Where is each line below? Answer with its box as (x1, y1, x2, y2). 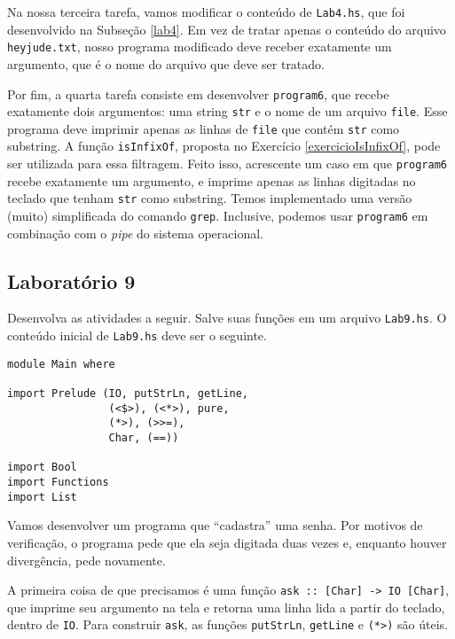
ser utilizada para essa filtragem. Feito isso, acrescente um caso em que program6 (7, 154, 447, 173)
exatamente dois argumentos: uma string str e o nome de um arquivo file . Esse (7, 102, 448, 121)
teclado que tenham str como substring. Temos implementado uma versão (7, 189, 412, 207)
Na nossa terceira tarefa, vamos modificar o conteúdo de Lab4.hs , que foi (7, 3, 405, 20)
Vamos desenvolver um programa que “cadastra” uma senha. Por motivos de (7, 516, 423, 534)
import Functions (7, 476, 109, 489)
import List (7, 490, 77, 503)
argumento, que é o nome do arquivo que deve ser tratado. (7, 54, 325, 73)
